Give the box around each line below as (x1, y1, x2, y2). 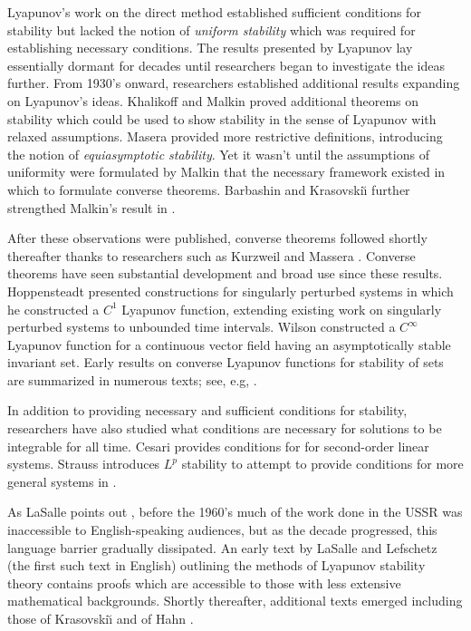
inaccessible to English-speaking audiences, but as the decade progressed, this (7, 520, 437, 539)
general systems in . (7, 471, 117, 490)
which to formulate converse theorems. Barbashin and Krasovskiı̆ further (7, 180, 410, 199)
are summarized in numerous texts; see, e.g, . (7, 370, 257, 389)
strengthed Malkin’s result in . (7, 198, 176, 217)
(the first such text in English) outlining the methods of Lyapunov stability (7, 556, 426, 575)
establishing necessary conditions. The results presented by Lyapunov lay (7, 38, 413, 57)
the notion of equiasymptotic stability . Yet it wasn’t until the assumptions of (7, 144, 429, 163)
